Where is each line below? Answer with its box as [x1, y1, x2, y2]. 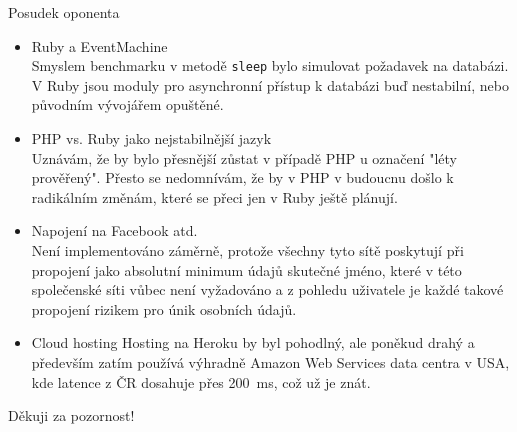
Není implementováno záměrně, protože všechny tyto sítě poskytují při [31, 240, 464, 260]
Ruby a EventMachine [31, 35, 168, 56]
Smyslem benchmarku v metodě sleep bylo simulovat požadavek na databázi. [31, 55, 509, 76]
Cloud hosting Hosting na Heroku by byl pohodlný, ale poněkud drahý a [31, 332, 475, 353]
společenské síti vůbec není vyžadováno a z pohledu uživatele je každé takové [31, 279, 504, 300]
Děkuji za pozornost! [8, 405, 135, 426]
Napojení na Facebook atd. [31, 220, 198, 241]
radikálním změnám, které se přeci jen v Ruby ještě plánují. [31, 186, 398, 207]
